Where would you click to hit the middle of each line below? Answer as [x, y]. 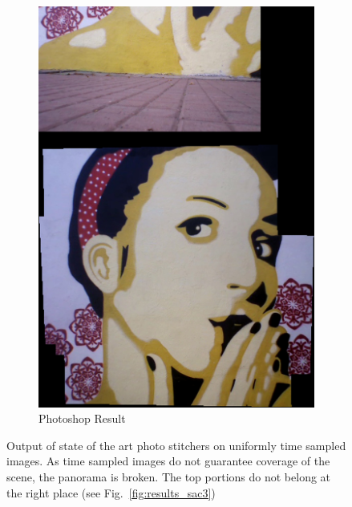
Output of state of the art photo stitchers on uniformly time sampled [176, 445]
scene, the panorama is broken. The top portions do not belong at [169, 477]
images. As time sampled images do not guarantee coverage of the [168, 461]
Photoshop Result [82, 418]
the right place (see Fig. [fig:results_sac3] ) [111, 492]
